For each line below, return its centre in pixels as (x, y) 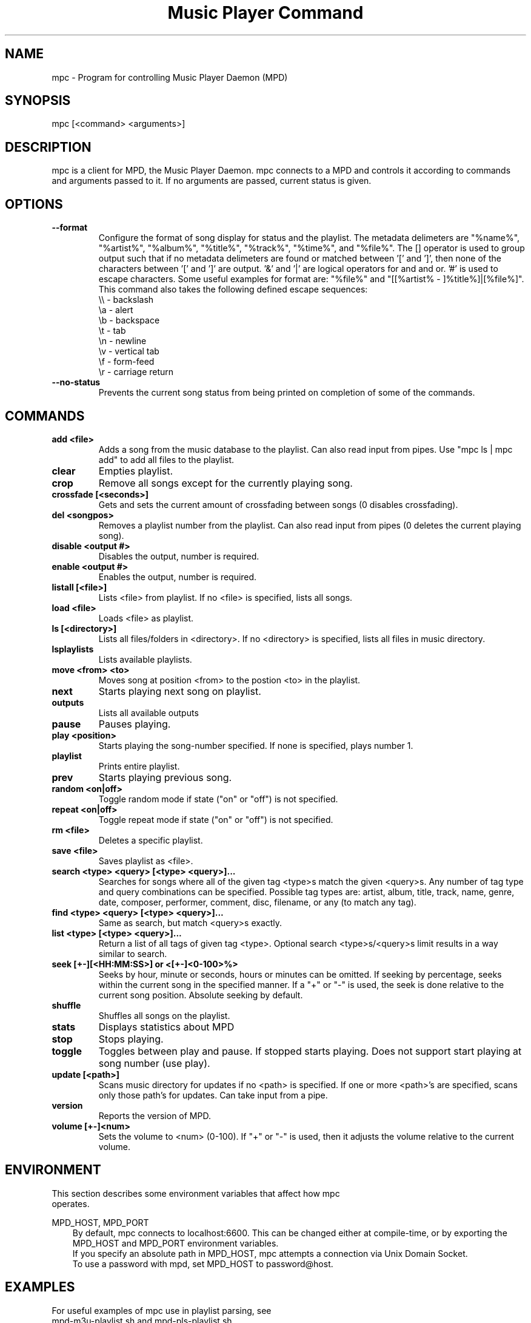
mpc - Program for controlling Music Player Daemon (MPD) (170, 77)
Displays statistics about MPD (166, 1027)
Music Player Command (265, 13)
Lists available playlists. (145, 659)
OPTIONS (34, 204)
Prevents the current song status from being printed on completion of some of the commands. (287, 393)
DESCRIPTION (48, 147)
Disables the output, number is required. (179, 556)
